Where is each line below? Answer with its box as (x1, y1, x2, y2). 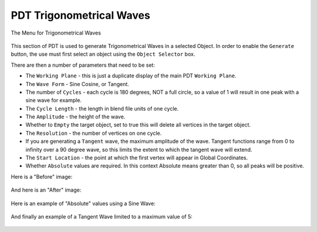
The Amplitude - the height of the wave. (25, 113, 126, 120)
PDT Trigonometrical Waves (11, 9, 151, 22)
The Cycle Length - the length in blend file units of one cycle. (25, 105, 179, 112)
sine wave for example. (25, 97, 82, 104)
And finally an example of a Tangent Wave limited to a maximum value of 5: (11, 213, 193, 220)
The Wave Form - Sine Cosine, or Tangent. (25, 80, 129, 87)
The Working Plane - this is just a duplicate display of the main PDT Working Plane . (25, 72, 237, 79)
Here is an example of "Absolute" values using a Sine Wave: (11, 200, 156, 207)
